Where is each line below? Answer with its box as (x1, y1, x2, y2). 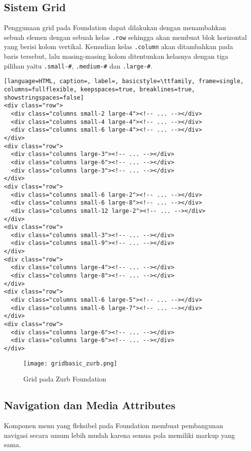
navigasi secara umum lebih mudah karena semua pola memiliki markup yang (4, 430, 235, 440)
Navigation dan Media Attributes (4, 398, 176, 413)
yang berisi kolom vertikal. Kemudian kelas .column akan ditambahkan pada (4, 41, 233, 52)
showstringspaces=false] (4, 94, 84, 101)
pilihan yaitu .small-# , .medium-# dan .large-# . (4, 60, 152, 70)
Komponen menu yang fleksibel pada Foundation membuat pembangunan (4, 420, 223, 431)
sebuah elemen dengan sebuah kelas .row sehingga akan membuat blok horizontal (4, 32, 247, 42)
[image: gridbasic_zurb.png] (23, 360, 117, 367)
